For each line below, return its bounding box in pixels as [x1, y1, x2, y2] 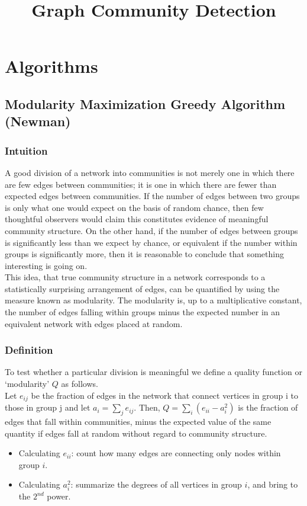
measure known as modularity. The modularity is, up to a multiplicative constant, [5, 294, 302, 306]
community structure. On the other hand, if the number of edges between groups [5, 224, 298, 236]
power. [47, 490, 71, 502]
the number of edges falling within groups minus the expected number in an [5, 306, 280, 318]
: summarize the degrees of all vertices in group [70, 478, 242, 491]
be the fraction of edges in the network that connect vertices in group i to [31, 389, 298, 401]
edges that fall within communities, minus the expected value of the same [5, 415, 272, 427]
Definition [5, 342, 53, 357]
